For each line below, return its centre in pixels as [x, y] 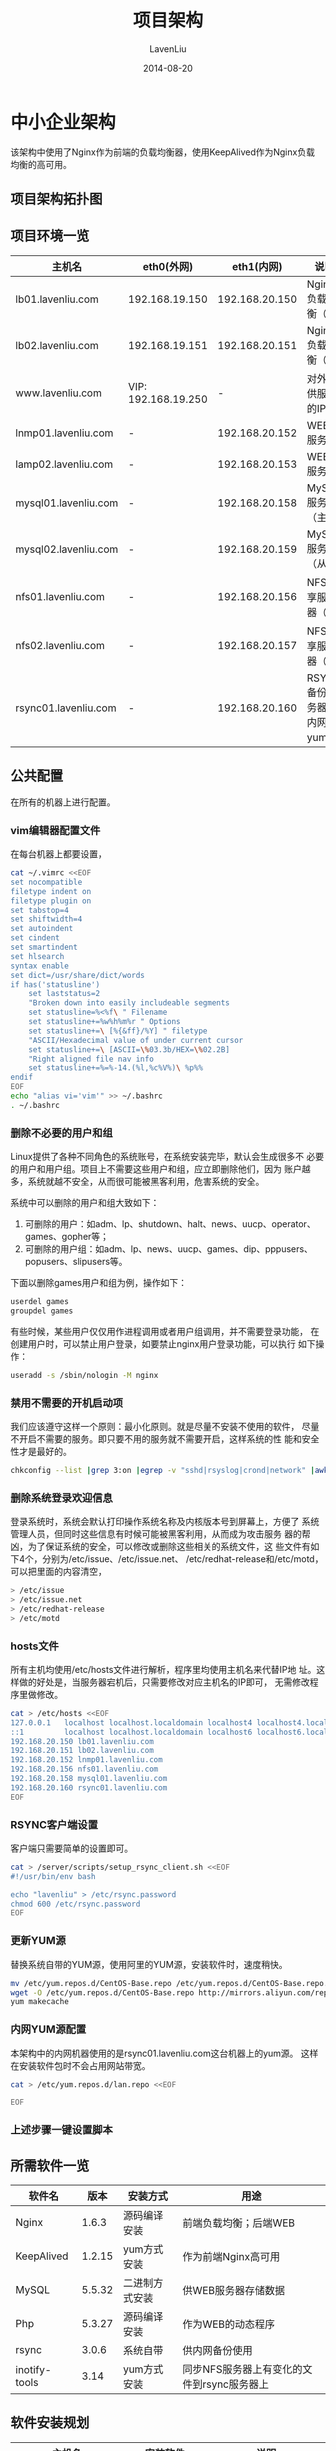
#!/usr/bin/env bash [53, 1876]
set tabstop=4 [40, 910]
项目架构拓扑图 [56, 199]
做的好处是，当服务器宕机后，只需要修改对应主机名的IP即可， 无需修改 [164, 1682]
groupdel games [42, 1311]
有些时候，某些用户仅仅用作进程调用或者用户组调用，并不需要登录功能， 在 [165, 1331]
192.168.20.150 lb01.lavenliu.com [82, 1741]
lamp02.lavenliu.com [64, 464]
